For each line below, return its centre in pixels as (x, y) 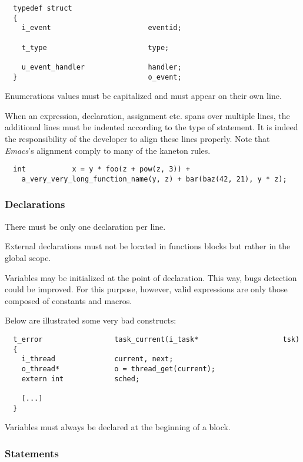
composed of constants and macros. (69, 300)
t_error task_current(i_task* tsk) (157, 339)
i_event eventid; (101, 28)
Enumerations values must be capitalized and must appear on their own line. (143, 96)
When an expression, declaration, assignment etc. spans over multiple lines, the (147, 115)
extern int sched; (81, 379)
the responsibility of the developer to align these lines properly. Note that (137, 139)
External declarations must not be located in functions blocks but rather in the (148, 246)
